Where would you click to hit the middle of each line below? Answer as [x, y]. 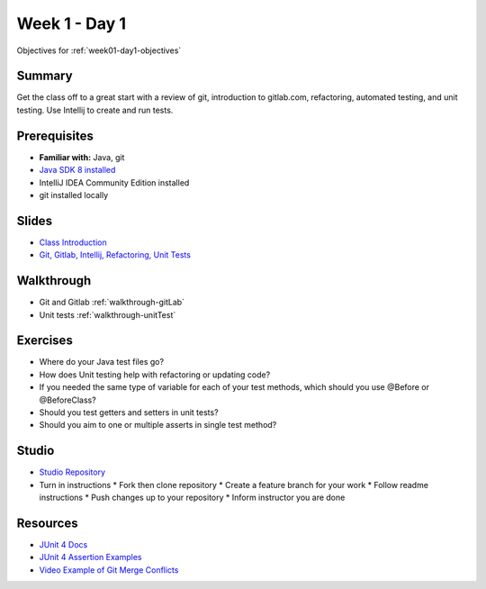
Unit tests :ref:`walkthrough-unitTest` [108, 314]
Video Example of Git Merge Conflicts [109, 570]
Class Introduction [73, 242]
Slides [35, 221]
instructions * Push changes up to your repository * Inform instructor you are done [192, 498]
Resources [47, 523]
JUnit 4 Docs [63, 544]
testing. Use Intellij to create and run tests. [95, 110]
